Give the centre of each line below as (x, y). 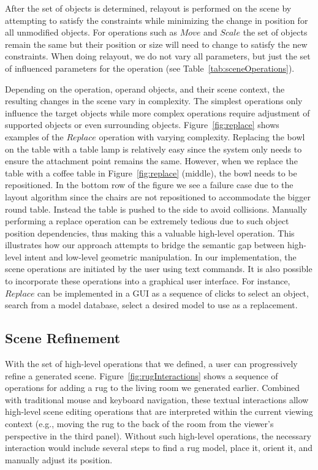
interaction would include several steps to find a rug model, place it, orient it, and (159, 448)
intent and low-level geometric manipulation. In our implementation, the (160, 256)
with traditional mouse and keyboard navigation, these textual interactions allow (157, 399)
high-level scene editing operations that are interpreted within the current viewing (159, 411)
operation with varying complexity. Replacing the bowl (202, 136)
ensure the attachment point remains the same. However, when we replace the (151, 161)
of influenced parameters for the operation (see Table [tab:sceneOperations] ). (150, 68)
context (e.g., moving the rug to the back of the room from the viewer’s (139, 424)
